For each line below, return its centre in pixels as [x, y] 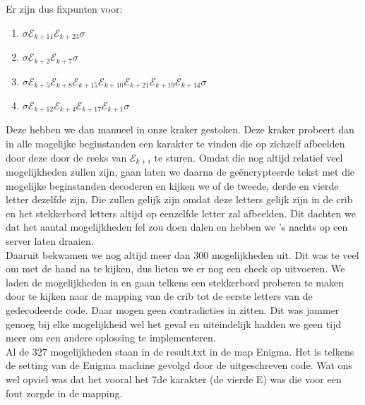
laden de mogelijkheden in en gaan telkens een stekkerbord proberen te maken [175, 282]
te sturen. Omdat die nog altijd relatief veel [249, 157]
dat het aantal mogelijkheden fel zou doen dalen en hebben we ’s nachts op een [177, 227]
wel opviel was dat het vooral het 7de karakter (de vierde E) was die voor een [174, 379]
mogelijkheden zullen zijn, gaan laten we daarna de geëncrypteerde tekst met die [180, 172]
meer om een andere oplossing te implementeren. [111, 338]
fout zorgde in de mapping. [64, 393]
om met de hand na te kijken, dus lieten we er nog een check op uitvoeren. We [175, 268]
